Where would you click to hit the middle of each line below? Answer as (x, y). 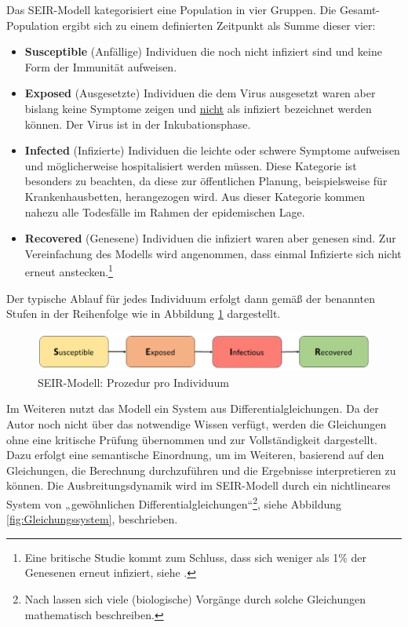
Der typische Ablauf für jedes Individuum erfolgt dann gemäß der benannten (191, 298)
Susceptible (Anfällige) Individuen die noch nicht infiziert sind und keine (203, 51)
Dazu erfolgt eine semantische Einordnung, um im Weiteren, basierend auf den (195, 455)
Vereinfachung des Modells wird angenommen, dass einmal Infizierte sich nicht (213, 253)
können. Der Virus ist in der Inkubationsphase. (138, 124)
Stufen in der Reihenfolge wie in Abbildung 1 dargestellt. (144, 313)
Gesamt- (360, 9)
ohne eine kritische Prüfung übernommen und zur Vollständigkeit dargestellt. (192, 439)
